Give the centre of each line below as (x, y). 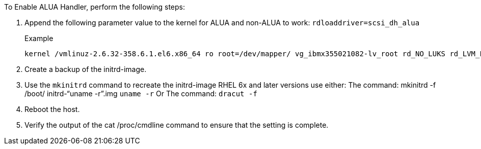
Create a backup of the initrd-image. (86, 69)
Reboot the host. (52, 109)
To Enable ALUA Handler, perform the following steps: (95, 7)
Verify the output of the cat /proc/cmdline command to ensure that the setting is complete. (177, 125)
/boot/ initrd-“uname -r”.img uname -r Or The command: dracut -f (141, 94)
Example (39, 38)
